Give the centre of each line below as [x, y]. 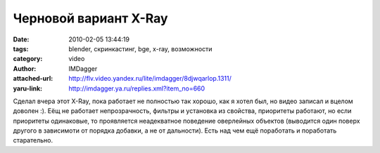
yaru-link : [27, 88]
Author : [25, 68]
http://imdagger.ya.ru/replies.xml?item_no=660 [137, 88]
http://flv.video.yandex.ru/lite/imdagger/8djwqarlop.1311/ [150, 79]
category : [28, 59]
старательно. [33, 140]
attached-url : [33, 79]
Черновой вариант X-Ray [90, 18]
